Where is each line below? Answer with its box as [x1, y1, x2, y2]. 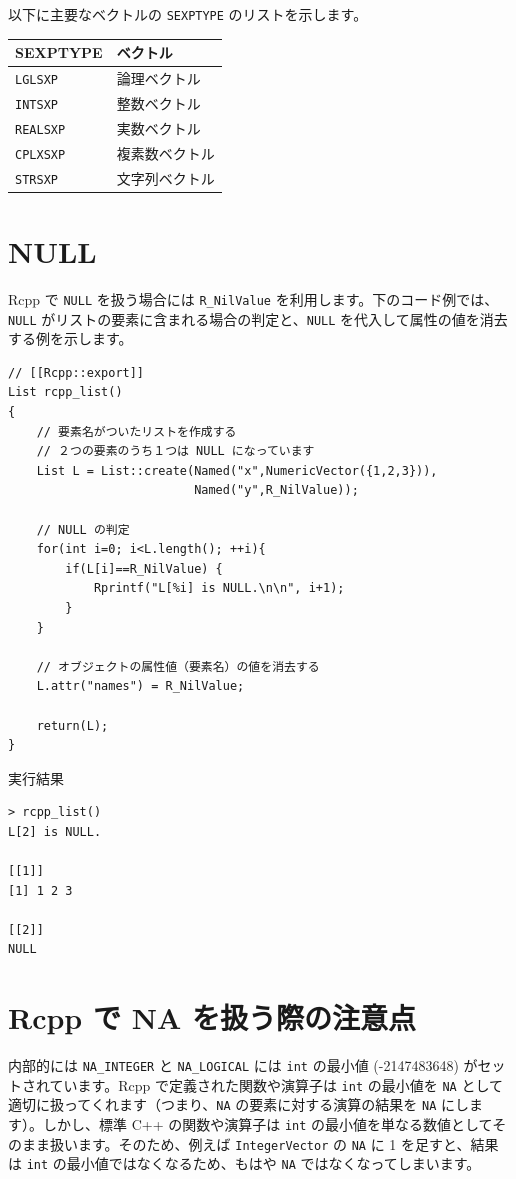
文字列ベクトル [116, 167, 215, 188]
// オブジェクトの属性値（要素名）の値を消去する [36, 659, 320, 674]
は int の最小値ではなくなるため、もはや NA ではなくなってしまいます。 [8, 1153, 481, 1174]
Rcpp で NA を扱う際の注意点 [8, 997, 416, 1038]
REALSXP [15, 122, 66, 137]
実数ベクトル [116, 117, 201, 138]
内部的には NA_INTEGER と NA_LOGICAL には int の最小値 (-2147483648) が [8, 1055, 478, 1076]
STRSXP [15, 172, 58, 187]
